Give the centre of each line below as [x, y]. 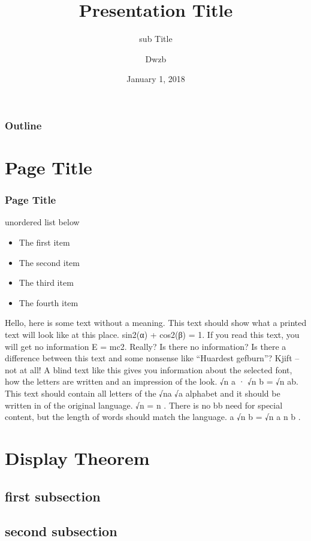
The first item [44, 242]
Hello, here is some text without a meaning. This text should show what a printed [156, 323]
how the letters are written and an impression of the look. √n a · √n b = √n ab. [152, 381]
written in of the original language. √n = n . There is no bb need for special [144, 405]
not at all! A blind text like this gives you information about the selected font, [149, 369]
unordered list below [42, 222]
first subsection [53, 496]
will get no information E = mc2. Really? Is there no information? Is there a [146, 346]
